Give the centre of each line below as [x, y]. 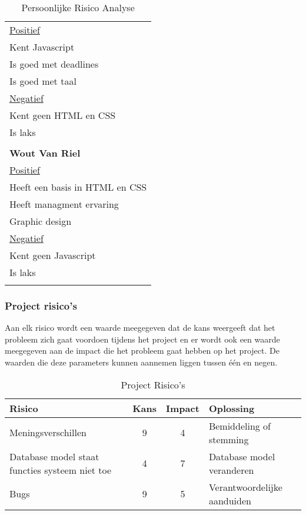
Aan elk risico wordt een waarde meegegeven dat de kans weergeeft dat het [140, 328]
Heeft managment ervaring [64, 204]
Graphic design [41, 221]
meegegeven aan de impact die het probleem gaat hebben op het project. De [142, 350]
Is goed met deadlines [54, 64]
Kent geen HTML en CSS [63, 115]
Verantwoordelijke [245, 487]
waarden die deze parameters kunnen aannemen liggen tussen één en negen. [141, 362]
